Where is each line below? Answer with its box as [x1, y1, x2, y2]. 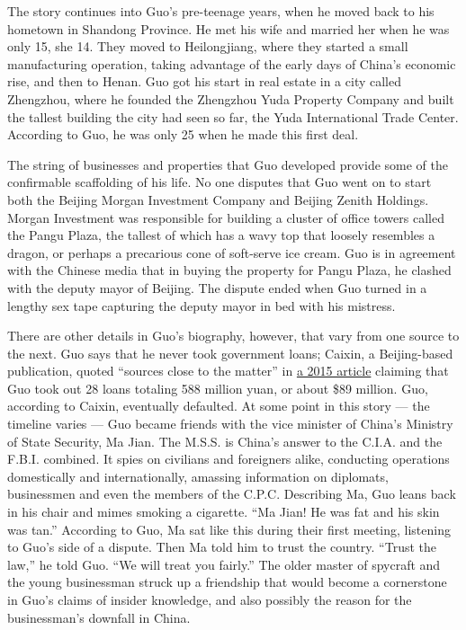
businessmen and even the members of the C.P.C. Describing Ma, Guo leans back [7, 484, 456, 503]
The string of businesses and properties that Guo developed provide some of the [7, 155, 449, 173]
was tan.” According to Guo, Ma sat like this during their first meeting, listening [7, 519, 451, 538]
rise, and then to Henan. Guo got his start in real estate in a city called [7, 72, 402, 91]
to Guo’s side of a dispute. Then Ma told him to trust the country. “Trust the [7, 537, 437, 556]
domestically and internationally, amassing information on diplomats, [7, 466, 389, 485]
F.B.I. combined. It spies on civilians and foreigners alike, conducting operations [7, 449, 450, 468]
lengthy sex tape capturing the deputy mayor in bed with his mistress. [7, 296, 396, 315]
